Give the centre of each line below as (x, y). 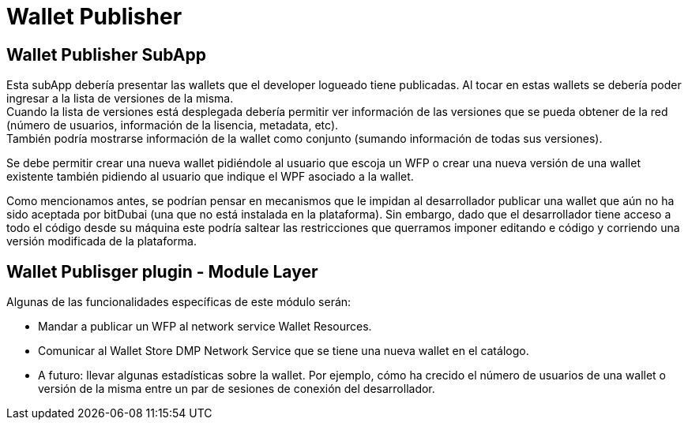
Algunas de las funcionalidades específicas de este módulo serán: (179, 302)
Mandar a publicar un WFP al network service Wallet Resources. (205, 327)
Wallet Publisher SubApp (107, 54)
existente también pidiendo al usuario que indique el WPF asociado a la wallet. (210, 177)
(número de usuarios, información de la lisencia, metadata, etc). (173, 125)
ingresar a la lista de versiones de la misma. (120, 99)
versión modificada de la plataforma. (102, 241)
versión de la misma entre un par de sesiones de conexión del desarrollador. (237, 389)
